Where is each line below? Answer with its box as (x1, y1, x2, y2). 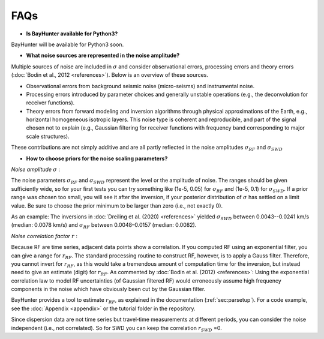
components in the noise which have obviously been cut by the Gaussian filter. (11, 286, 206, 293)
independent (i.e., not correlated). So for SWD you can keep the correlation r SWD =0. (11, 324, 222, 333)
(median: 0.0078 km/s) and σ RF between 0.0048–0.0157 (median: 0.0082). (11, 221, 197, 230)
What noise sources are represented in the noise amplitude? (26, 52, 180, 59)
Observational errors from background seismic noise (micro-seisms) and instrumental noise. (26, 82, 255, 89)
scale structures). (26, 133, 70, 140)
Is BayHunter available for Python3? (26, 30, 118, 37)
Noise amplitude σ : (11, 166, 60, 173)
